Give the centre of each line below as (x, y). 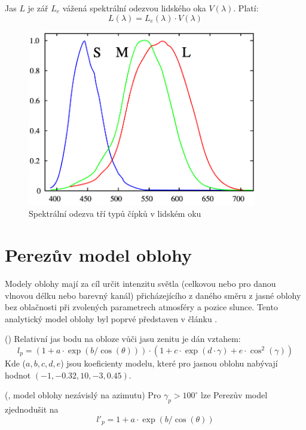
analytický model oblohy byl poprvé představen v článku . (111, 318)
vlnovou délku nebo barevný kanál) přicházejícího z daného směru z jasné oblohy (153, 295)
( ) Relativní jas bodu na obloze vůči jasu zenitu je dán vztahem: (123, 339)
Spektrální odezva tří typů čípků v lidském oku (115, 214)
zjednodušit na (32, 409)
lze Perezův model (234, 395)
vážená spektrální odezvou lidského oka (134, 8)
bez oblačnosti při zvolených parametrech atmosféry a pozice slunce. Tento (141, 307)
